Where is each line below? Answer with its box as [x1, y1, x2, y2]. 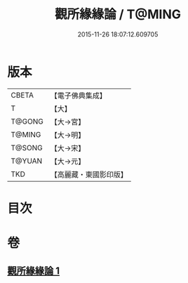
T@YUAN [11, 156, 43, 166]
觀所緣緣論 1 [7, 265, 60, 277]
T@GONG [11, 117, 43, 126]
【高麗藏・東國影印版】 [50, 169, 128, 179]
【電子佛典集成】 [50, 91, 107, 100]
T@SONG [11, 143, 43, 152]
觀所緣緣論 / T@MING [55, 6, 181, 22]
